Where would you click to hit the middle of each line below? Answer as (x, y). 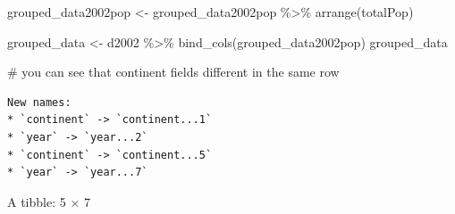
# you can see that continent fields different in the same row (173, 72)
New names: (39, 102)
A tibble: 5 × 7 (49, 201)
